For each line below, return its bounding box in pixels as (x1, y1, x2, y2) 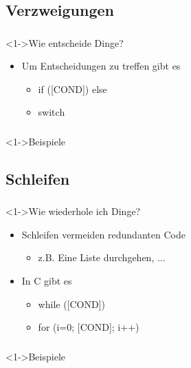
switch (38, 105, 65, 119)
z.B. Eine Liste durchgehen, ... (38, 250, 166, 265)
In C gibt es (21, 274, 72, 288)
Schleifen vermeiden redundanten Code (21, 227, 186, 241)
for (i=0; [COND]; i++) (38, 320, 139, 334)
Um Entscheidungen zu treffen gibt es (21, 59, 181, 73)
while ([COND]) (38, 296, 106, 311)
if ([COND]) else (38, 81, 107, 96)
